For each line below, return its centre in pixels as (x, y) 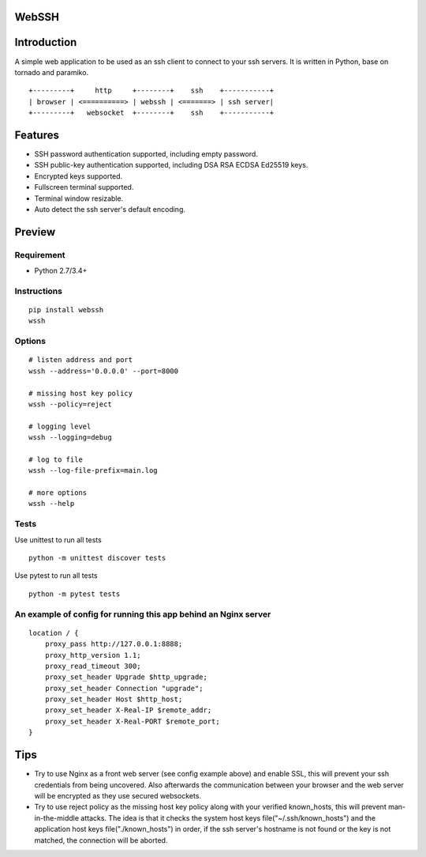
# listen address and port (81, 360)
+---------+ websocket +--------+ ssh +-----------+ (151, 113)
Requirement (40, 255)
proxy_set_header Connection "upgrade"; (124, 688)
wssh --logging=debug (70, 438)
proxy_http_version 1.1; (93, 655)
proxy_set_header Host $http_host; (114, 699)
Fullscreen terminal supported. (84, 187)
